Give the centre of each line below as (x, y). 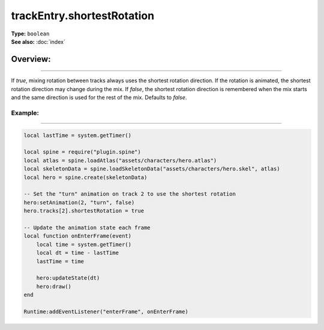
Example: (25, 113)
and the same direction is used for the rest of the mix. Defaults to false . (99, 97)
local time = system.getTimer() (84, 244)
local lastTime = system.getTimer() (78, 135)
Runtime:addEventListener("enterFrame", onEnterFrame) (106, 311)
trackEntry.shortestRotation (83, 16)
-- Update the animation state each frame (87, 227)
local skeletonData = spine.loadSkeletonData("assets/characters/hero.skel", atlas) (152, 169)
